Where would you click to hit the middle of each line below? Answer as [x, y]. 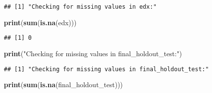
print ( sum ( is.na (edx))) [40, 22]
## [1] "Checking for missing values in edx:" [80, 7]
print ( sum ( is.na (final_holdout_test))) [64, 85]
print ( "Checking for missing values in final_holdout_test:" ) [93, 53]
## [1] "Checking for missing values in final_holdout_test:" [106, 69]
